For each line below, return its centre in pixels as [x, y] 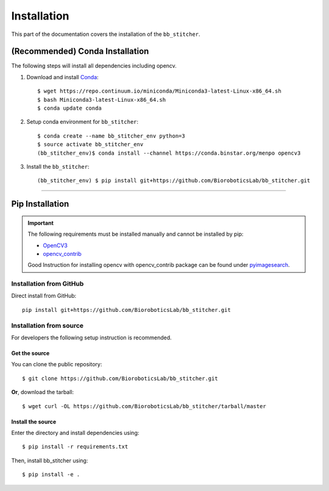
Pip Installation [40, 204]
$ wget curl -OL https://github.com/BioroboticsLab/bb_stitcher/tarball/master [144, 406]
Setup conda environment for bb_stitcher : [83, 122]
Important [41, 223]
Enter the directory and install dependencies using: [75, 433]
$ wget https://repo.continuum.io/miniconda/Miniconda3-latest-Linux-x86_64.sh [159, 91]
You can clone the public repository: [57, 364]
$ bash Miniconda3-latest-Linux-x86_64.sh [102, 100]
